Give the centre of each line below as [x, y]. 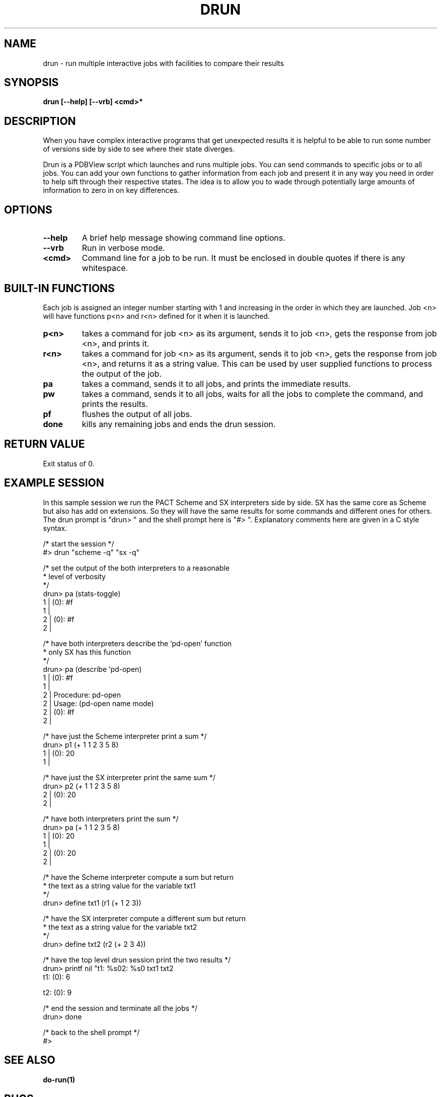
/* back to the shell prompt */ [91, 1032]
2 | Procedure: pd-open [82, 695]
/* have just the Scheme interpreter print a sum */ [125, 736]
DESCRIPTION [40, 121]
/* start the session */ [79, 543]
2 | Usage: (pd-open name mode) [98, 703]
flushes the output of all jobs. [137, 414]
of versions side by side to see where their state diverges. [139, 149]
